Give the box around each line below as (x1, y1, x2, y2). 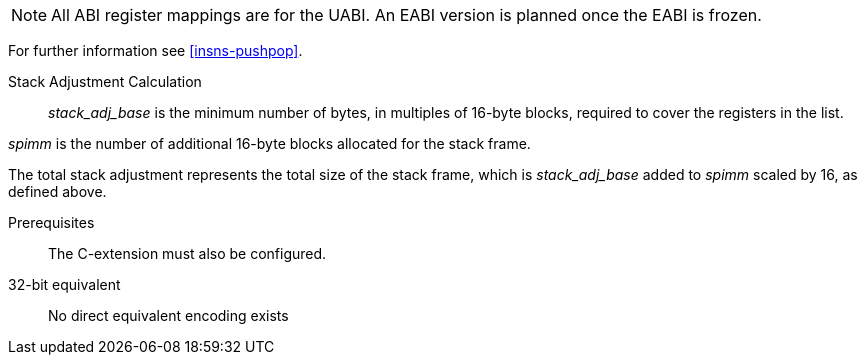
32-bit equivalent (8, 276, 121, 293)
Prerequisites (8, 214, 95, 231)
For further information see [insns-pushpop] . (8, 42, 303, 59)
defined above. (8, 183, 107, 200)
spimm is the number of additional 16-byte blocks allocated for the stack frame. (8, 135, 531, 152)
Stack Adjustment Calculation (8, 73, 202, 90)
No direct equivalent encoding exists (48, 307, 289, 324)
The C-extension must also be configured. (48, 245, 327, 262)
